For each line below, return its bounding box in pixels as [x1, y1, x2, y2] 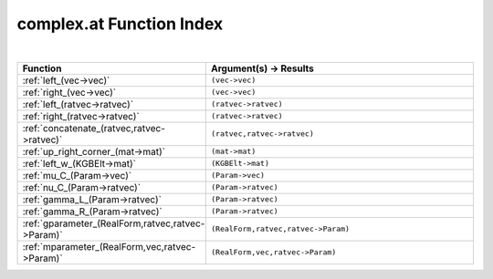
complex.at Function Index [16, 14, 224, 34]
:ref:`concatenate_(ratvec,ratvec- [22, 121, 166, 134]
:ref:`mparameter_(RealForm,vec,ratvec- [22, 240, 196, 253]
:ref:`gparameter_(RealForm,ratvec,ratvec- [22, 217, 205, 230]
